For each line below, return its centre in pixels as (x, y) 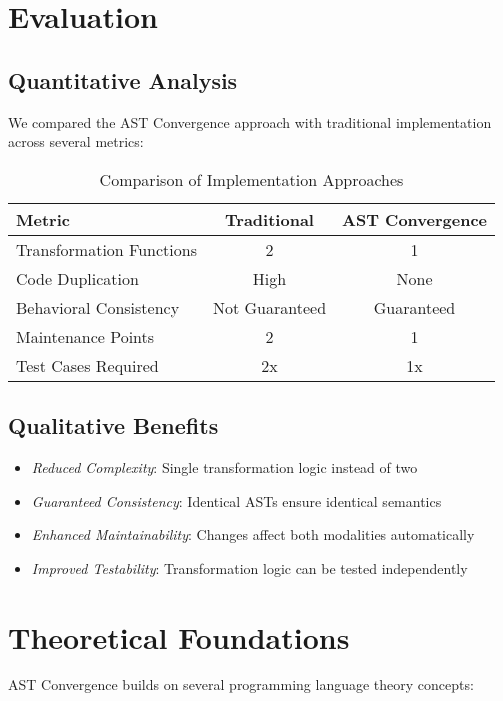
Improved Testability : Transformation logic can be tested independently (249, 567)
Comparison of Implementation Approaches (251, 179)
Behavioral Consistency (98, 307)
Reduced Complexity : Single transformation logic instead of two (224, 466)
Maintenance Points (85, 336)
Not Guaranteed (269, 307)
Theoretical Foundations (179, 636)
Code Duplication (77, 278)
